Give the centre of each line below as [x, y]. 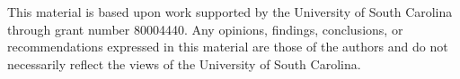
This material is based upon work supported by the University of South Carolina [230, 12]
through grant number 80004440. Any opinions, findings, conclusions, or [205, 29]
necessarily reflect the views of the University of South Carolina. [184, 63]
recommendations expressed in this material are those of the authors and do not [228, 47]
